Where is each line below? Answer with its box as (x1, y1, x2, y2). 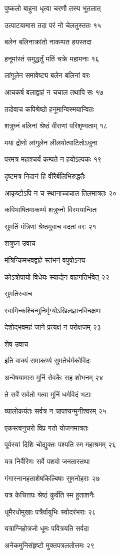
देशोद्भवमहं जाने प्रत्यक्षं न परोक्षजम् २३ (4, 322, 101, 332)
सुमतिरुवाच (4, 288, 32, 299)
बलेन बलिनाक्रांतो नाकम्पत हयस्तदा (4, 36, 92, 47)
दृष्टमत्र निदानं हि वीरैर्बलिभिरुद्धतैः (4, 170, 85, 181)
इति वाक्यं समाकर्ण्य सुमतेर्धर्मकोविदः (4, 355, 91, 366)
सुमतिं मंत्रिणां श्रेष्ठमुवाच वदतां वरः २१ (4, 221, 96, 231)
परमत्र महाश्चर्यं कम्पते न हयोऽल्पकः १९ (4, 154, 101, 164)
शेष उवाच (4, 338, 28, 349)
